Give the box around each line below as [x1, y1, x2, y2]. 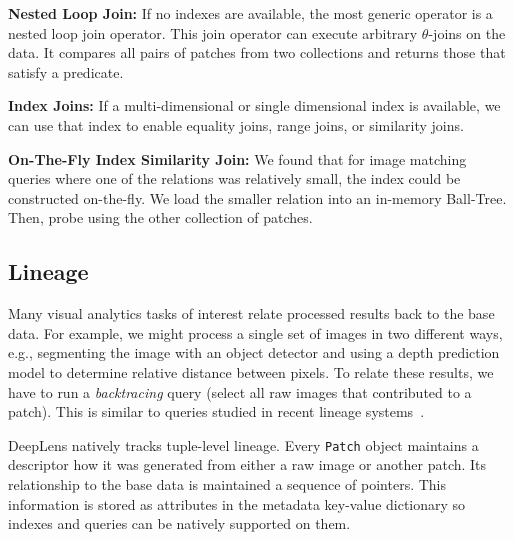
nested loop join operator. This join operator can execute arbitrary [8, 22, 418, 43]
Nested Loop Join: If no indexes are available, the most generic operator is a [8, 3, 493, 23]
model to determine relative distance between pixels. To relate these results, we [8, 361, 494, 382]
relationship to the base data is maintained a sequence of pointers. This [8, 473, 447, 494]
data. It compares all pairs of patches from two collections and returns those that [8, 42, 506, 63]
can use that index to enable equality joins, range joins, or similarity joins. [8, 114, 464, 135]
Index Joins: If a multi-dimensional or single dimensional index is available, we [8, 95, 501, 116]
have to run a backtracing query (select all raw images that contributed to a [8, 381, 472, 402]
